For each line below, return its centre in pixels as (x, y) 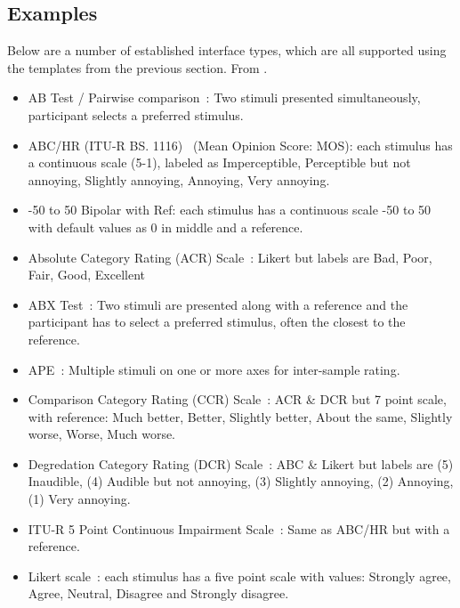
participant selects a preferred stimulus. (136, 114)
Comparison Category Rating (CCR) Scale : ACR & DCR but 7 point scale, (237, 399)
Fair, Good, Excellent (87, 275)
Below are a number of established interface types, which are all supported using (227, 50)
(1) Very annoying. (79, 499)
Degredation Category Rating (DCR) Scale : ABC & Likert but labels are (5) (241, 463)
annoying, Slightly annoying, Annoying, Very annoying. (179, 179)
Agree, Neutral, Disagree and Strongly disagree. (158, 593)
